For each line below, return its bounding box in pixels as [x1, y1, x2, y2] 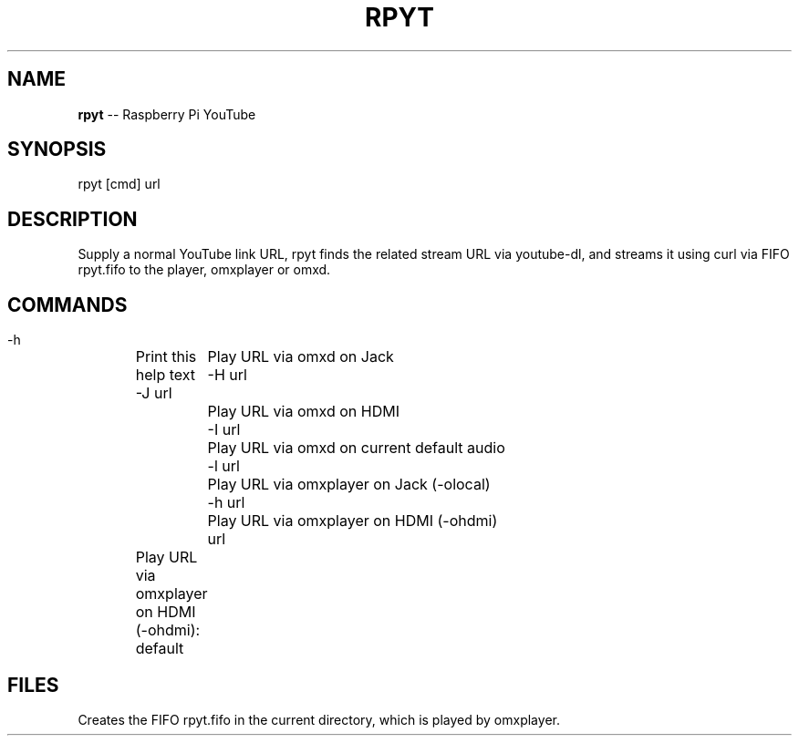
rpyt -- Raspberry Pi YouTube [78, 106, 256, 122]
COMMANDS [7, 293, 128, 316]
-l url [207, 457, 240, 476]
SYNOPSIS [7, 138, 107, 161]
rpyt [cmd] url [78, 176, 161, 192]
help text [135, 366, 196, 385]
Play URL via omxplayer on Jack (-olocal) [207, 475, 491, 494]
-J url [135, 384, 172, 403]
